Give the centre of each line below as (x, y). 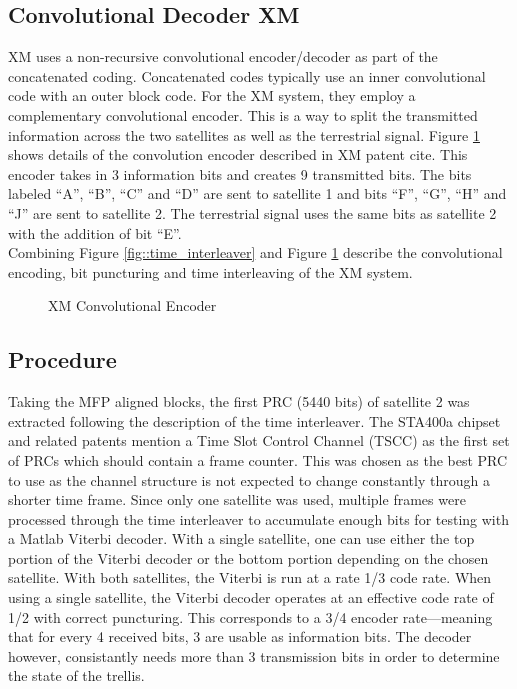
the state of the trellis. (76, 675)
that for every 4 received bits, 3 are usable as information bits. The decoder (240, 636)
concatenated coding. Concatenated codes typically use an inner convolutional (247, 75)
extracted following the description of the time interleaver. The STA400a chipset (254, 420)
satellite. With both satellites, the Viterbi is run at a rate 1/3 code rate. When (250, 577)
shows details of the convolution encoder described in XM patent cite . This (238, 154)
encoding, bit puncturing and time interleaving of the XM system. (210, 271)
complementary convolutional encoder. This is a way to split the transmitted (243, 114)
